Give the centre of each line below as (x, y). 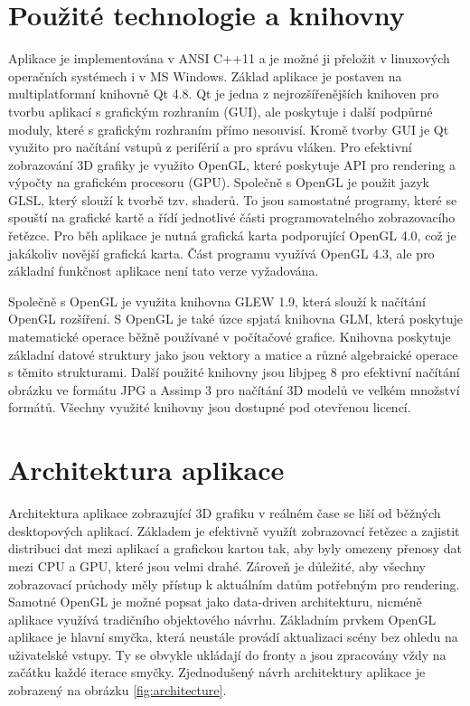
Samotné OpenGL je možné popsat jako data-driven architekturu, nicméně (215, 602)
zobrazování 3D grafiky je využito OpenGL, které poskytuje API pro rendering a (232, 164)
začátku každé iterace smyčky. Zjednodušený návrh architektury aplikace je (217, 672)
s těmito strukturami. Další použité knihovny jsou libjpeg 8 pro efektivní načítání (234, 372)
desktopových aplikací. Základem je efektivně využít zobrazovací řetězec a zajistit (234, 530)
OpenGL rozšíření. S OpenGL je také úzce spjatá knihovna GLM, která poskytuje (235, 319)
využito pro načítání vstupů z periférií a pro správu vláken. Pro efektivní (210, 147)
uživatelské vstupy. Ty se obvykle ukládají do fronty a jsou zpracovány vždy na (227, 654)
